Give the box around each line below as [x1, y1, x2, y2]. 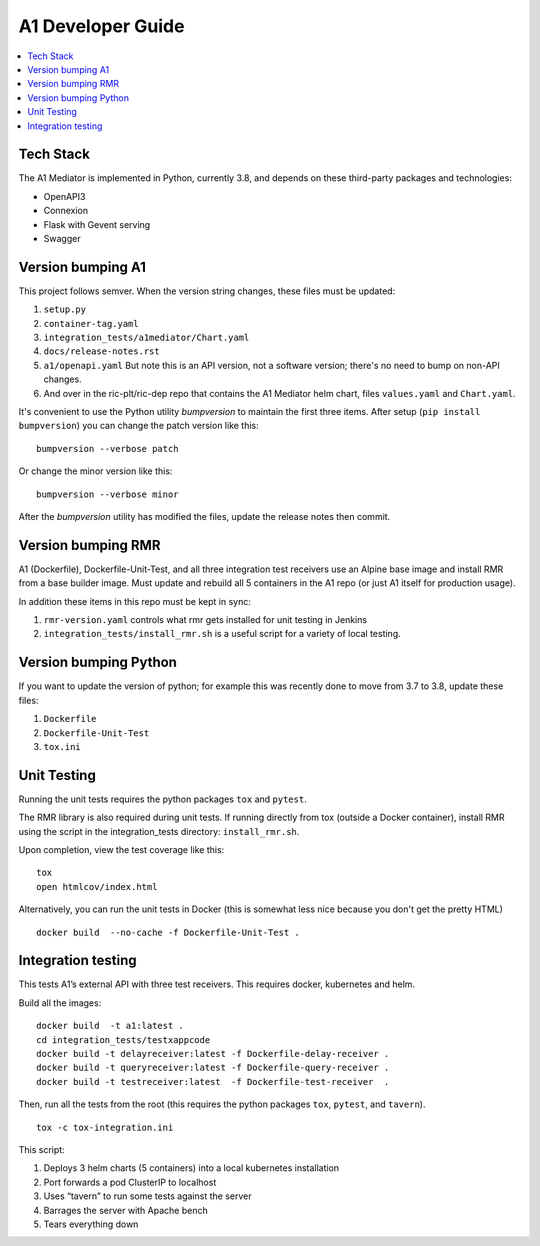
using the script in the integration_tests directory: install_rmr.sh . [18, 825, 300, 837]
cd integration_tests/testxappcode [36, 1034, 211, 1045]
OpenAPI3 [43, 190, 86, 202]
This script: [18, 1143, 65, 1155]
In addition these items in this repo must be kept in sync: [18, 595, 252, 607]
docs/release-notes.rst [43, 346, 160, 357]
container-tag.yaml [43, 318, 139, 329]
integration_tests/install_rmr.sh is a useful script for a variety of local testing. [43, 628, 401, 640]
